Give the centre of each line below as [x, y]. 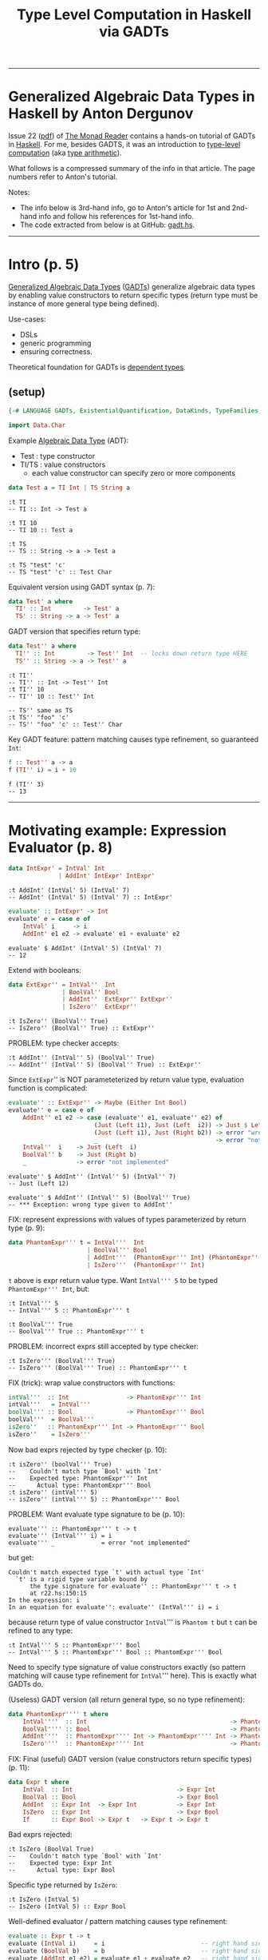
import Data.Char [37, 425]
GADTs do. [26, 1683]
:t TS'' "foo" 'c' [39, 717]
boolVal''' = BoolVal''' [51, 1420]
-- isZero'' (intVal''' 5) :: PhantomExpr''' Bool [94, 1499]
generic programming [55, 343]
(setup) [27, 392]
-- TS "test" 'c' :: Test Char [60, 572]
